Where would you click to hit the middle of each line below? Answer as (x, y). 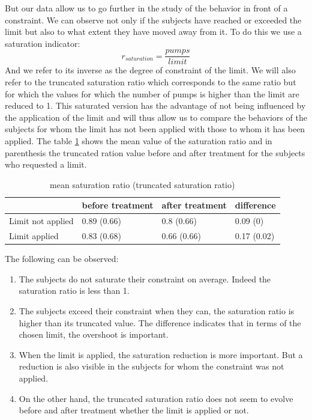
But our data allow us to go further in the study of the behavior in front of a (146, 8)
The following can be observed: (62, 259)
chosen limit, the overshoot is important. (94, 334)
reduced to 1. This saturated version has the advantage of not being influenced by (155, 105)
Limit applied (34, 236)
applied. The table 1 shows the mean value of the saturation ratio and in (139, 141)
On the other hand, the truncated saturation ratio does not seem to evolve (156, 398)
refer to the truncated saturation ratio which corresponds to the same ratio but (151, 82)
